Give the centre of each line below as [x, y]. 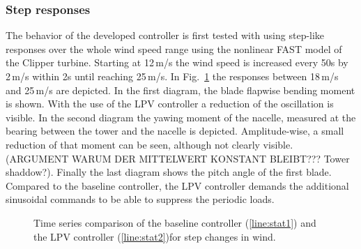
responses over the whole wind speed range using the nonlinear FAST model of [174, 48]
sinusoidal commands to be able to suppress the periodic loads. [140, 199]
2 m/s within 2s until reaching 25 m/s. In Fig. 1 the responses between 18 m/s [172, 76]
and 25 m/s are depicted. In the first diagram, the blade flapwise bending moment [180, 90]
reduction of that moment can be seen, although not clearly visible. [149, 144]
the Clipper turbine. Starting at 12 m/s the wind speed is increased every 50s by [177, 62]
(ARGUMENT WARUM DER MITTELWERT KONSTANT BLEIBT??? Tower [178, 158]
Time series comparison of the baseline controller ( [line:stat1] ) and [175, 222]
